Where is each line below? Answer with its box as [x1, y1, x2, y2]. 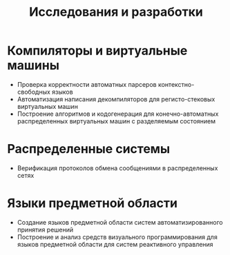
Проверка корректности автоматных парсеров [17, 80, 157, 88]
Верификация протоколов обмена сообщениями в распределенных [17, 163, 218, 172]
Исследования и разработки [28, 4, 204, 20]
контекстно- [157, 80, 195, 88]
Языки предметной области [7, 196, 178, 211]
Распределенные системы [7, 141, 171, 157]
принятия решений [17, 225, 74, 234]
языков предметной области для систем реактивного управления [17, 240, 213, 248]
